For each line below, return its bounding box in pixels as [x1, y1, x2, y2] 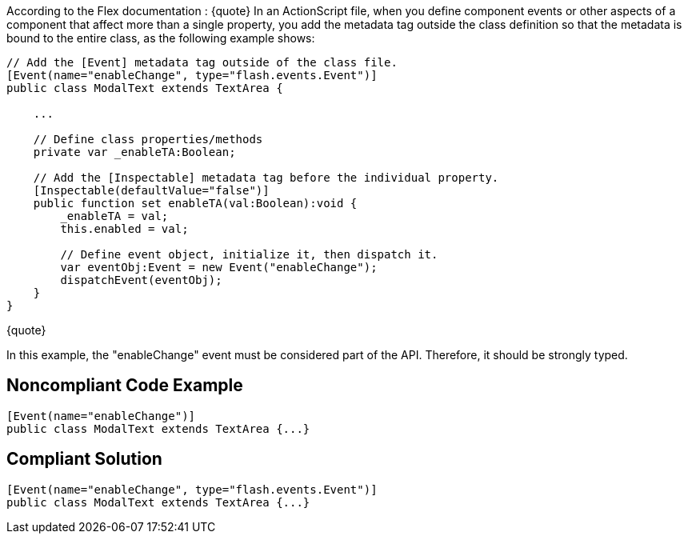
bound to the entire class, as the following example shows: [6, 31, 315, 45]
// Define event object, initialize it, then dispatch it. [60, 248, 438, 261]
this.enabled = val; [60, 222, 189, 235]
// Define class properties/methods [33, 133, 263, 146]
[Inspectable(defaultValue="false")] [33, 184, 270, 197]
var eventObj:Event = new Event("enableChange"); [60, 261, 378, 274]
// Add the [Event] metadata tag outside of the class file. [6, 56, 398, 69]
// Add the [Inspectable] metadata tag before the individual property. [33, 171, 499, 184]
